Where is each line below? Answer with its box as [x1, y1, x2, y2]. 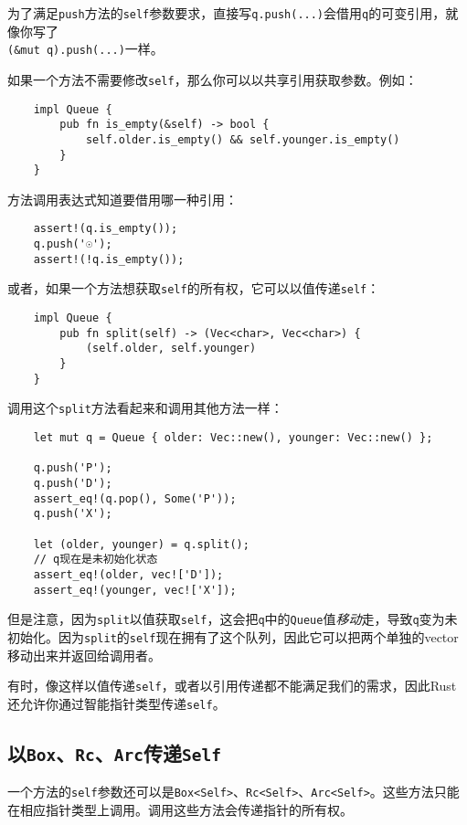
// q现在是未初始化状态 [33, 553, 158, 566]
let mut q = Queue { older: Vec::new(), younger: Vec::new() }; [33, 431, 433, 444]
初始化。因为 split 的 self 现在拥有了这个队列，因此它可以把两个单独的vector [7, 627, 459, 646]
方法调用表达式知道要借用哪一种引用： [7, 189, 238, 208]
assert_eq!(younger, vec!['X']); [33, 583, 237, 597]
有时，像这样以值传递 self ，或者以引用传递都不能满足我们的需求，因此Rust [7, 676, 457, 695]
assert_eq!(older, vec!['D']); [33, 567, 224, 581]
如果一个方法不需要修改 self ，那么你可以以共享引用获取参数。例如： [7, 69, 418, 89]
